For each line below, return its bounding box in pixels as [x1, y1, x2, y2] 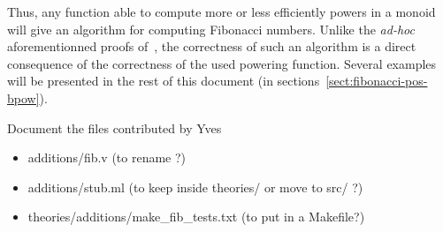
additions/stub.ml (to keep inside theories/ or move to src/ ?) [27, 177, 363, 196]
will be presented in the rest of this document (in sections [7, 71, 320, 90]
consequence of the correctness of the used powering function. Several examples [7, 54, 437, 72]
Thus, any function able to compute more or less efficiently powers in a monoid [7, 3, 436, 20]
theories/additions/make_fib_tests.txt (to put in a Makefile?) [27, 207, 365, 226]
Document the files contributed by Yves [7, 118, 222, 137]
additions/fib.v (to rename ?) [27, 148, 187, 167]
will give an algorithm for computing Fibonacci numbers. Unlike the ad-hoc [7, 19, 415, 38]
